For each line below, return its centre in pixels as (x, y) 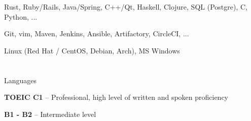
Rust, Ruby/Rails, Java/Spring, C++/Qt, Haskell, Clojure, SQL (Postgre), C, (126, 7)
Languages (21, 80)
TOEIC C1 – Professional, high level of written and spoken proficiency (116, 97)
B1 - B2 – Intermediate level (50, 114)
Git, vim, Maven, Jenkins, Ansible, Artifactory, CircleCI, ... (97, 34)
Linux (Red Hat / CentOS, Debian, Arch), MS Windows (92, 50)
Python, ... (21, 16)
